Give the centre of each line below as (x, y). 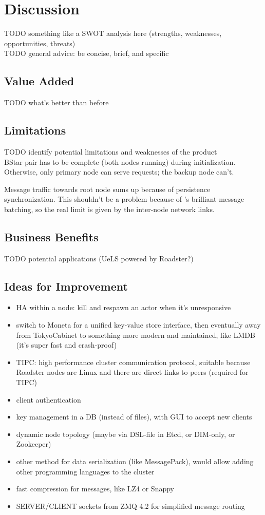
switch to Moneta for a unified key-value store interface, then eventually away (138, 325)
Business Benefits (51, 236)
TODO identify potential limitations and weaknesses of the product (111, 151)
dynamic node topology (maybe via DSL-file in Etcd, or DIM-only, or (126, 434)
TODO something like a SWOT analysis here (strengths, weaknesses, (113, 33)
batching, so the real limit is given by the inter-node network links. (109, 209)
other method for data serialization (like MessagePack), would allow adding (135, 461)
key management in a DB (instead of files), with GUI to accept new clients (134, 417)
